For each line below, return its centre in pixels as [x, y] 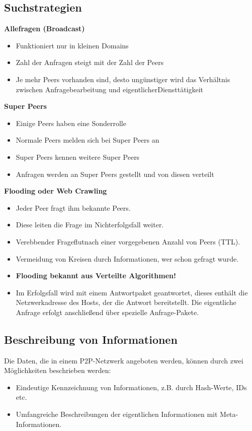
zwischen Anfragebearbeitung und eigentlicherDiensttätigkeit [110, 89]
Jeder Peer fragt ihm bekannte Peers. [73, 207]
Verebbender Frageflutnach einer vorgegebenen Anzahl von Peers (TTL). [128, 241]
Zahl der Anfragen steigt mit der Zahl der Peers [90, 62]
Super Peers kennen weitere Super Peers [78, 157]
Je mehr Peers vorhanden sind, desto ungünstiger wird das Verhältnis [123, 79]
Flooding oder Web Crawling [56, 191]
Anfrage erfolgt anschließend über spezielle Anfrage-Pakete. [107, 312]
